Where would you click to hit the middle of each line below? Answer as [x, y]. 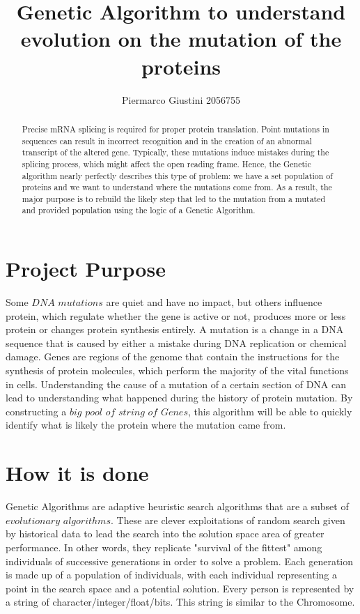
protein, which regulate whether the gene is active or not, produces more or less [176, 315]
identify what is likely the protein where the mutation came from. [146, 425]
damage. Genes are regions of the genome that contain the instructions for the [173, 356]
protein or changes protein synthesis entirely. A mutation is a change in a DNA [175, 329]
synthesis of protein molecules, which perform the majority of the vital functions [177, 370]
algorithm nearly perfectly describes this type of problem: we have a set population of [177, 175]
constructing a [36, 411]
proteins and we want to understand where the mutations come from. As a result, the [177, 187]
